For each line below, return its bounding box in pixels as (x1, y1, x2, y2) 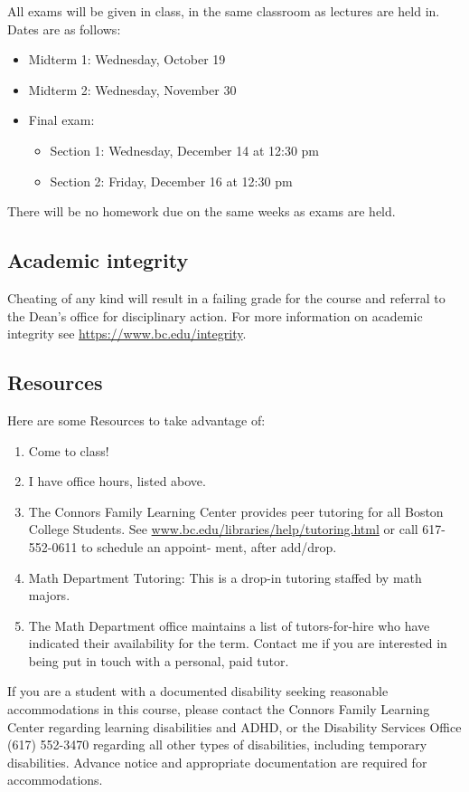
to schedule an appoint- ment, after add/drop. (81, 537, 337, 556)
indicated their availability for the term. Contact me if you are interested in (28, 634, 447, 653)
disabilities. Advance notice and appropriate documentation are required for (7, 752, 427, 771)
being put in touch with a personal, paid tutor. (28, 651, 289, 670)
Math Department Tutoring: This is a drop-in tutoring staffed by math (28, 568, 422, 587)
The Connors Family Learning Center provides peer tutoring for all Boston (28, 501, 444, 520)
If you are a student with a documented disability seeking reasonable (7, 682, 389, 701)
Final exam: (28, 110, 95, 129)
